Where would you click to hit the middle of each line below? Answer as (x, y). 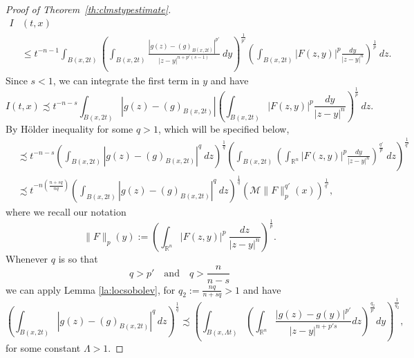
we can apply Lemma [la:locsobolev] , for (91, 289)
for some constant (43, 347)
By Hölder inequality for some (69, 128)
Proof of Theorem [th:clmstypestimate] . (88, 9)
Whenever (27, 258)
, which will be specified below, (224, 128)
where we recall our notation (66, 211)
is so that (78, 258)
